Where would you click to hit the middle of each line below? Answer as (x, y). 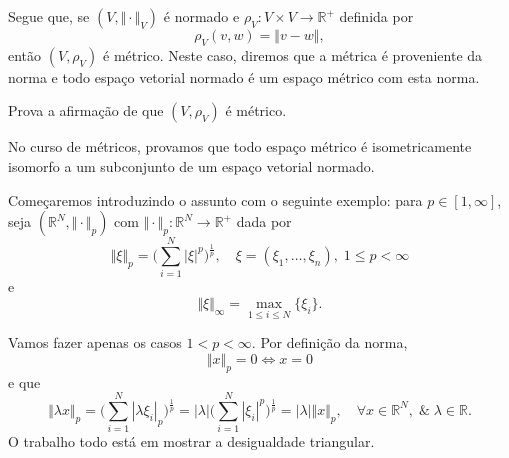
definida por (376, 16)
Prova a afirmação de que (86, 110)
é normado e (201, 16)
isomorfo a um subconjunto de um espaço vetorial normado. (191, 165)
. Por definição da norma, (329, 342)
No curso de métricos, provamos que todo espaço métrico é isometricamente (240, 146)
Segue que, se (49, 16)
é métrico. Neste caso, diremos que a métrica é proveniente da (293, 54)
